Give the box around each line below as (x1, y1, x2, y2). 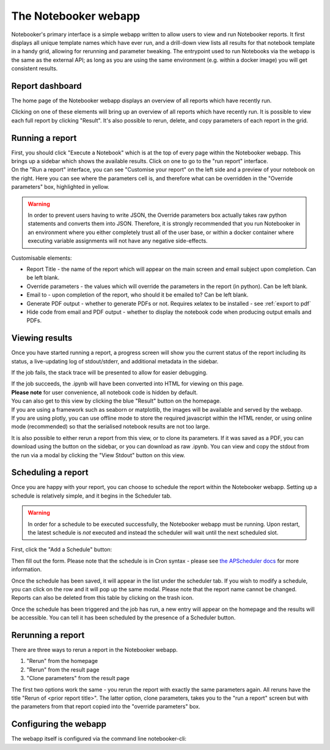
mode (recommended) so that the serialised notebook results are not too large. (11, 423, 210, 430)
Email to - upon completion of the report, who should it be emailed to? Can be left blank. (26, 291, 249, 298)
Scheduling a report (11, 468, 89, 478)
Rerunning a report (11, 630, 85, 640)
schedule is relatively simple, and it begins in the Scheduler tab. (11, 492, 172, 499)
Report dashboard (11, 80, 82, 91)
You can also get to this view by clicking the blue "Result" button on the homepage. (11, 397, 221, 404)
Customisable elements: (11, 254, 72, 262)
